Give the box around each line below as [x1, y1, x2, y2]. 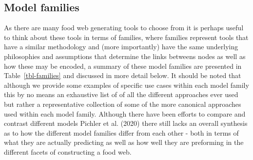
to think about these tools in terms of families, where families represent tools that [4, 32, 249, 42]
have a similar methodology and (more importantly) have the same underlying [4, 41, 238, 52]
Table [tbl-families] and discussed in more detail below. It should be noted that [4, 70, 241, 80]
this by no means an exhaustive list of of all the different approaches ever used [4, 89, 238, 100]
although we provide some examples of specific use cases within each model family [4, 80, 249, 90]
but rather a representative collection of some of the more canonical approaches [4, 99, 241, 109]
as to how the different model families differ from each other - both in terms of [4, 127, 239, 138]
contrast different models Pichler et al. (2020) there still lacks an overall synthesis [4, 118, 248, 128]
